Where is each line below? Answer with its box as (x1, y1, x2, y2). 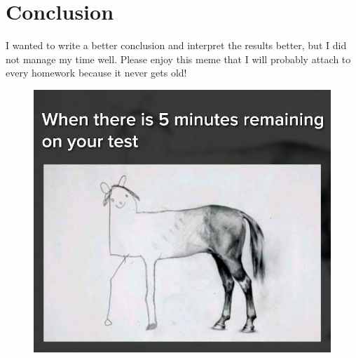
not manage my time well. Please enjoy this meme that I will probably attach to (6, 51, 351, 66)
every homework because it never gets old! (6, 65, 187, 80)
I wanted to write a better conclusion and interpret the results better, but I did (6, 38, 347, 53)
